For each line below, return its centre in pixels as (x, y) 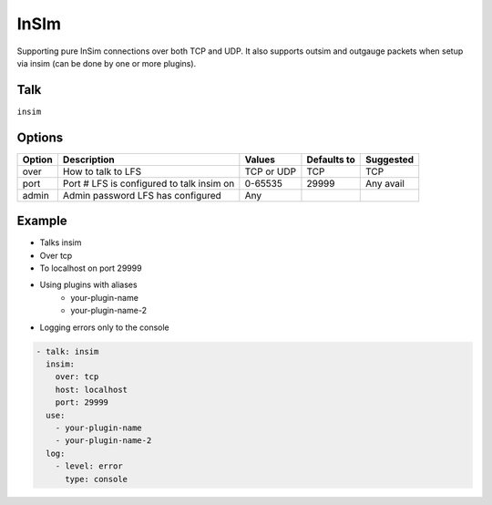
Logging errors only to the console (105, 327)
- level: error (89, 466)
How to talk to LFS (102, 171)
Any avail (385, 183)
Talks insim (61, 242)
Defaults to (331, 160)
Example (42, 221)
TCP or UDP (271, 171)
